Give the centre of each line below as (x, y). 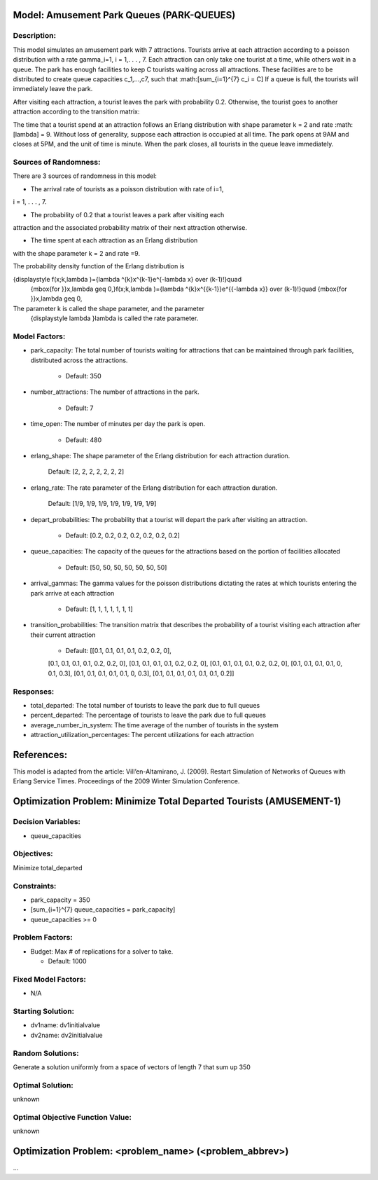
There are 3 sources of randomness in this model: (85, 176)
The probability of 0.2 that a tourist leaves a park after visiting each (127, 214)
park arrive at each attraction (72, 593)
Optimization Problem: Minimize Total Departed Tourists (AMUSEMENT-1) (177, 801)
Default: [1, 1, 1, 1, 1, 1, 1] (99, 609)
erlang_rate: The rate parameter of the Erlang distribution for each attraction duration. (154, 488)
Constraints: (35, 886)
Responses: (34, 692)
